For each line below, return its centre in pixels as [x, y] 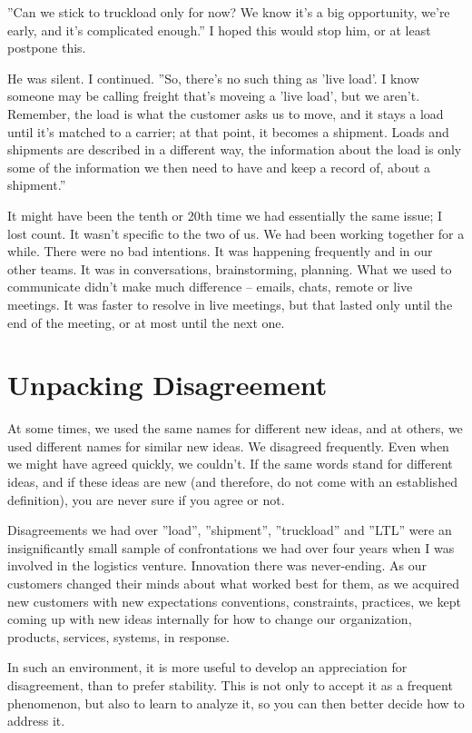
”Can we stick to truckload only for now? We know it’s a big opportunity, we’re [229, 12]
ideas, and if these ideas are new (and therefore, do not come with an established [232, 481]
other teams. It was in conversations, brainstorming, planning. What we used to [230, 268]
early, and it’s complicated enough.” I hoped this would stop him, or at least [219, 30]
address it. [36, 721]
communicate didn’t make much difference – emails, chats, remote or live [210, 287]
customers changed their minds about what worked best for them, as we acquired [233, 583]
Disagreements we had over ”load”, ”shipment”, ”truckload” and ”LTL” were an [230, 530]
